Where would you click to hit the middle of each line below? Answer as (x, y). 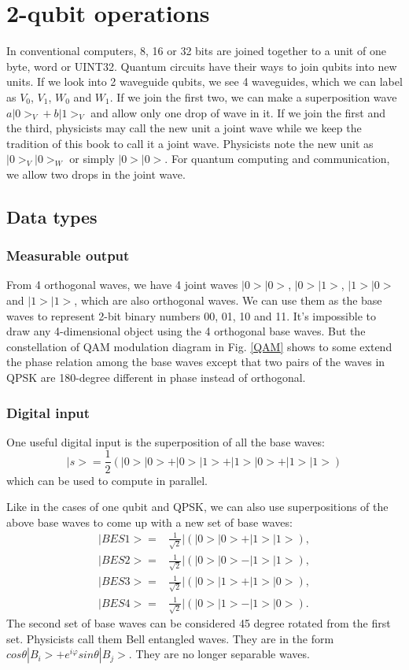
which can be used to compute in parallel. (107, 480)
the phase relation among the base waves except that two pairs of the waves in (196, 362)
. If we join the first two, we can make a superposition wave (253, 96)
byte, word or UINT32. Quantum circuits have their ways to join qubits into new (202, 66)
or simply (92, 159)
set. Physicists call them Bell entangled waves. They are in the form (170, 638)
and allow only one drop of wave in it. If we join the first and (238, 112)
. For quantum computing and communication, (277, 159)
